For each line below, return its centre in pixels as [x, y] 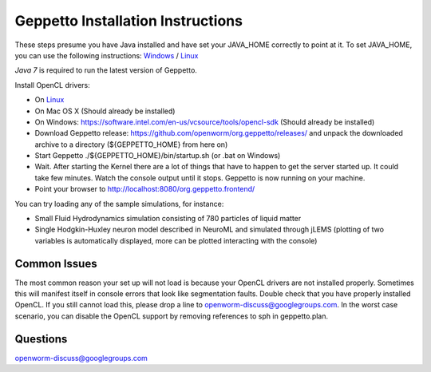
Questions [41, 339]
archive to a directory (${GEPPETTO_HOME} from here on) [131, 144]
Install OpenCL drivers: [53, 85]
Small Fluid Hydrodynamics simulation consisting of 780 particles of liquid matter [168, 219]
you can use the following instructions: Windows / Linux [107, 55]
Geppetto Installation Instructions [129, 21]
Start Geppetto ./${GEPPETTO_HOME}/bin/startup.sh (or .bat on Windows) [158, 156]
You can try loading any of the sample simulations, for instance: [119, 204]
